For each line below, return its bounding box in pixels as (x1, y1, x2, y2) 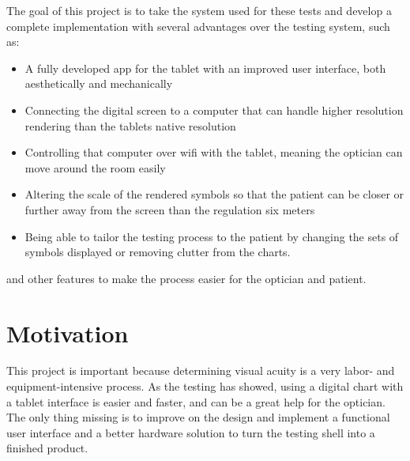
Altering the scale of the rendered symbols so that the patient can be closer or (24, 186, 404, 202)
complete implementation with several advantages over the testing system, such (6, 17, 390, 34)
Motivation (6, 316, 129, 349)
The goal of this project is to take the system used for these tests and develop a (6, 2, 392, 18)
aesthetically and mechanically (24, 75, 173, 92)
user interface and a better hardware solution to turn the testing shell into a (6, 424, 375, 440)
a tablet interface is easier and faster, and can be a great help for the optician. (6, 393, 386, 410)
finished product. (6, 440, 88, 456)
